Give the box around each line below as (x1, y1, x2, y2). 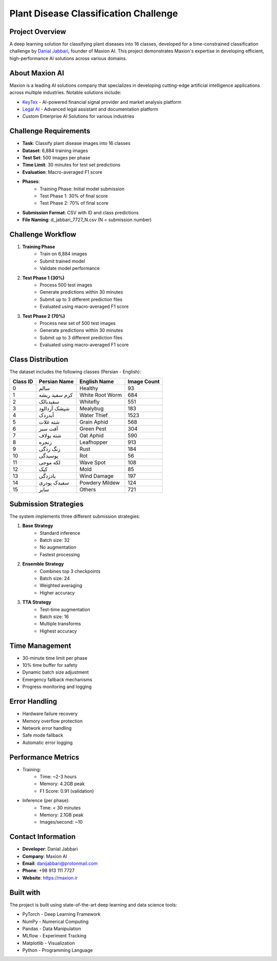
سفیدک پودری (38, 479, 69, 486)
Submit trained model (39, 258, 85, 264)
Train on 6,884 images (39, 251, 87, 257)
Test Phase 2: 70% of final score (39, 200, 109, 206)
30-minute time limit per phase (22, 655, 88, 661)
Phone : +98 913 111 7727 (22, 867, 75, 874)
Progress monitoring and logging (22, 684, 92, 690)
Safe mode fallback (22, 732, 64, 738)
